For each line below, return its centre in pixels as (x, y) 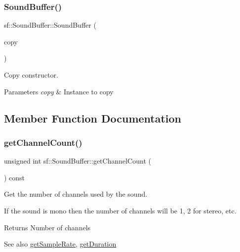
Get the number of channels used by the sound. (76, 194)
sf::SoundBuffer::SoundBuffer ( (50, 25)
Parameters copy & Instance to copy (59, 91)
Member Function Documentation (93, 118)
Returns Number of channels (47, 227)
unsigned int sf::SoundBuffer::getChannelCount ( (78, 161)
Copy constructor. (31, 75)
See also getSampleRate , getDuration (60, 244)
